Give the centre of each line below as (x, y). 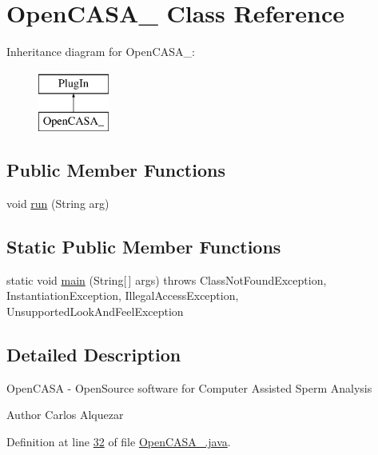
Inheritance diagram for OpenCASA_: (101, 52)
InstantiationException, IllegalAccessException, (123, 295)
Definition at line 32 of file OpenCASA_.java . (119, 442)
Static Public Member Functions (144, 247)
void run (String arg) (58, 204)
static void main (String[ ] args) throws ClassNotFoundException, (167, 279)
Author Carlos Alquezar (65, 415)
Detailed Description (94, 355)
